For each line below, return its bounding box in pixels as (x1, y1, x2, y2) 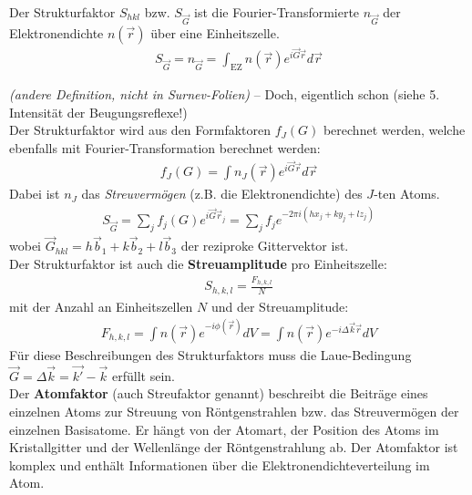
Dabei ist (9, 184, 60, 203)
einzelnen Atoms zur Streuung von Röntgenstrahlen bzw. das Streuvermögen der (9, 401, 459, 420)
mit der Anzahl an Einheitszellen (9, 296, 193, 315)
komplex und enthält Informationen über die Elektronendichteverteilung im (9, 455, 430, 474)
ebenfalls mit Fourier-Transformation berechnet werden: (9, 139, 321, 157)
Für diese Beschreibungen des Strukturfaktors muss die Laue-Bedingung (9, 345, 412, 364)
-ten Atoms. (374, 184, 440, 203)
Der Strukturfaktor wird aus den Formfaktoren (9, 120, 272, 139)
